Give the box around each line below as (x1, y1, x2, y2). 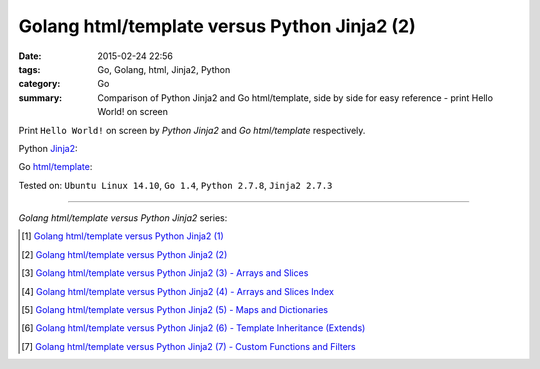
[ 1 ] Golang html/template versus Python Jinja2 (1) (21, 230, 224, 242)
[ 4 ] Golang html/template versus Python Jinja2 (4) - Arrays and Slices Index (21, 285, 335, 297)
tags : (18, 63, 41, 75)
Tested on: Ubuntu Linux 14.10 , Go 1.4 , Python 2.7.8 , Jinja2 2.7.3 (18, 179, 333, 191)
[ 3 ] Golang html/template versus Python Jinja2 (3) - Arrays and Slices (21, 267, 309, 279)
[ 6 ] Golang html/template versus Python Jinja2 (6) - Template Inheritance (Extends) (21, 322, 366, 334)
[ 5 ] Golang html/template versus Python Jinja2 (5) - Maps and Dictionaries (21, 304, 329, 316)
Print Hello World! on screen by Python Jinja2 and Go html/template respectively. (18, 124, 366, 136)
